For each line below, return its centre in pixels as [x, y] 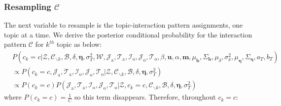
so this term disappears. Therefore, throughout [145, 97]
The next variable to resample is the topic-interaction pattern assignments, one [123, 25]
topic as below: [79, 44]
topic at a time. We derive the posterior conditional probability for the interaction [128, 34]
